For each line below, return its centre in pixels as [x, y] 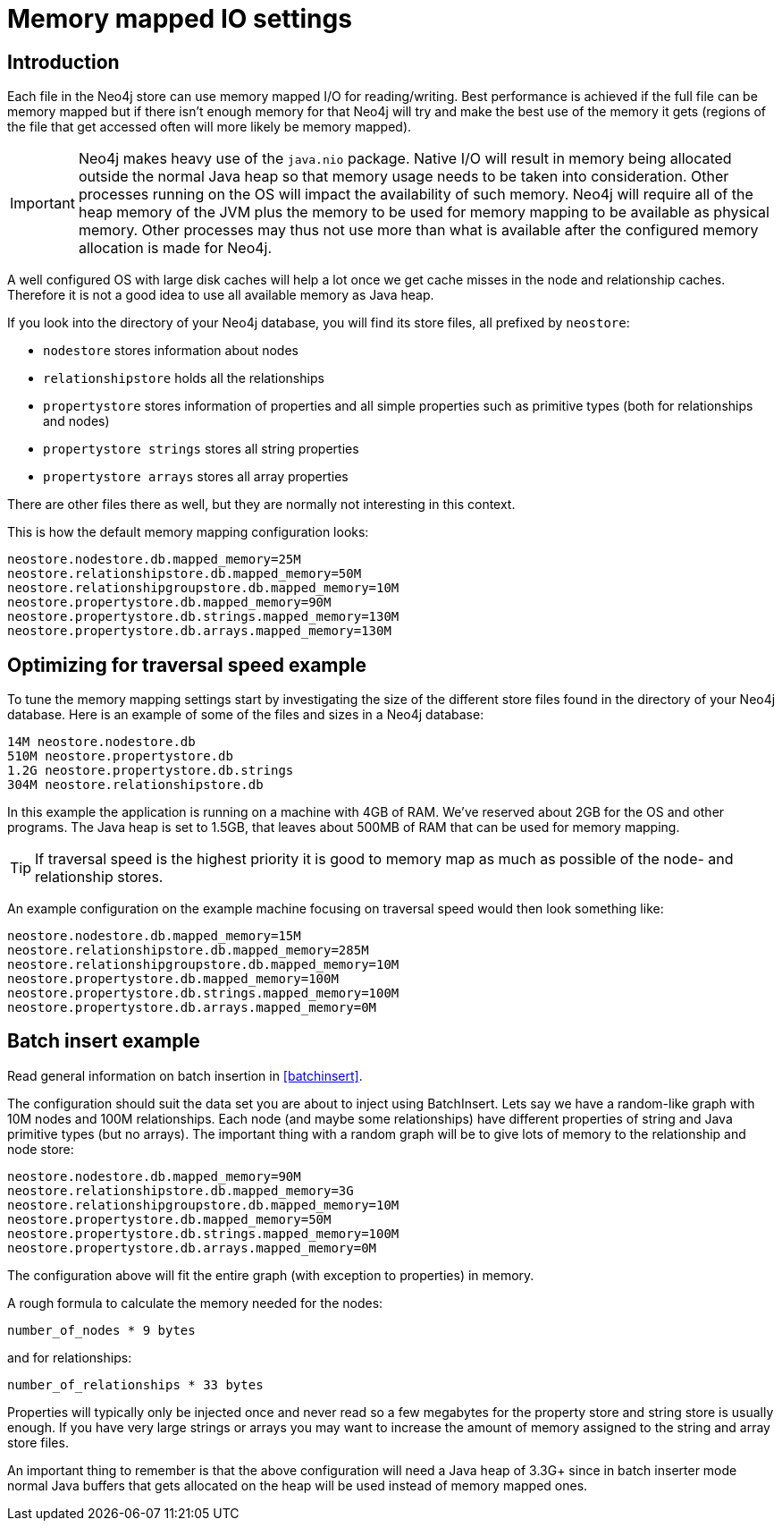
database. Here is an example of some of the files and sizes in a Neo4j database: [246, 715]
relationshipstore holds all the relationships [184, 378]
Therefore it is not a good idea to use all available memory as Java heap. [221, 295]
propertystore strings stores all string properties [201, 449]
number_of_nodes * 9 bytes [101, 1330]
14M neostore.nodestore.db [101, 742]
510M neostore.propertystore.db [120, 756]
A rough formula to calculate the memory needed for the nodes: [195, 1303]
